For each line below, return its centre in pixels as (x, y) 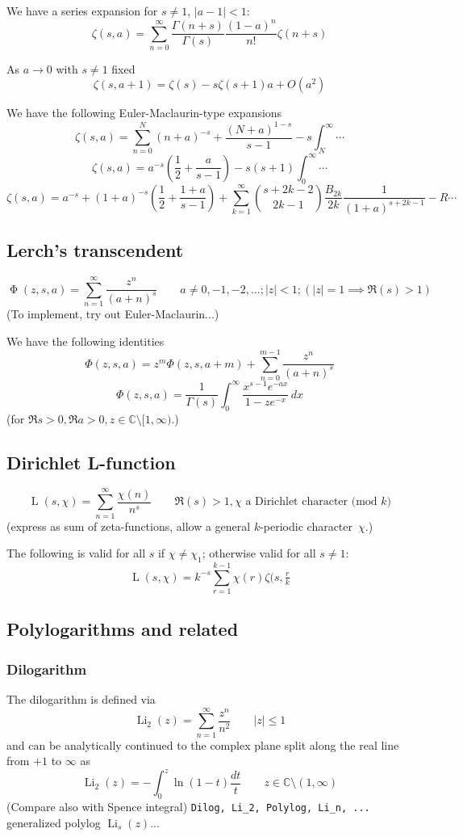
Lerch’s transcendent (95, 250)
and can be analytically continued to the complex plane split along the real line (203, 744)
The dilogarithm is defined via (81, 699)
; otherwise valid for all (259, 553)
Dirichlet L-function (91, 462)
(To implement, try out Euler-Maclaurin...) (113, 313)
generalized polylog (54, 822)
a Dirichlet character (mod (311, 502)
